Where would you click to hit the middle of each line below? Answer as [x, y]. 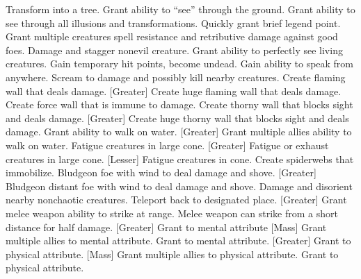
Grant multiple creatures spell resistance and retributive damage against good [172, 36]
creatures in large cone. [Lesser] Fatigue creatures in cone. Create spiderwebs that [180, 159]
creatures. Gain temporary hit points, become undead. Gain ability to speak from [180, 64]
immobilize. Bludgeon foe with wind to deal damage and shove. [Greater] [161, 172]
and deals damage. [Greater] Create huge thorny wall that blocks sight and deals [177, 118]
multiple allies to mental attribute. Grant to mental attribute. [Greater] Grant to [178, 240]
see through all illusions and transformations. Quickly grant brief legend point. [173, 23]
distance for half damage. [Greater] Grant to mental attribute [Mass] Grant [166, 227]
